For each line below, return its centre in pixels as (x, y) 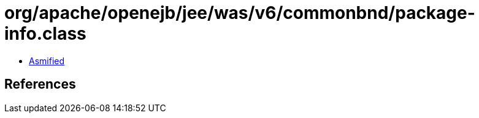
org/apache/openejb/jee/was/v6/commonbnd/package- (240, 13)
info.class (45, 34)
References (40, 84)
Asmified (47, 61)
